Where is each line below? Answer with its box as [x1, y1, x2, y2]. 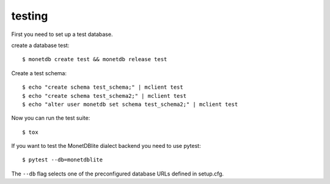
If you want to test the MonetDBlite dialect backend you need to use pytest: [11, 142, 201, 150]
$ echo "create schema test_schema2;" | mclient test [22, 92, 186, 99]
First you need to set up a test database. [11, 31, 113, 38]
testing [11, 9, 48, 23]
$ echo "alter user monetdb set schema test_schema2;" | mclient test [22, 101, 238, 108]
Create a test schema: [11, 69, 67, 76]
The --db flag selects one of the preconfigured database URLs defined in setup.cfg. [11, 170, 224, 177]
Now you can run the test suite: [11, 114, 90, 122]
